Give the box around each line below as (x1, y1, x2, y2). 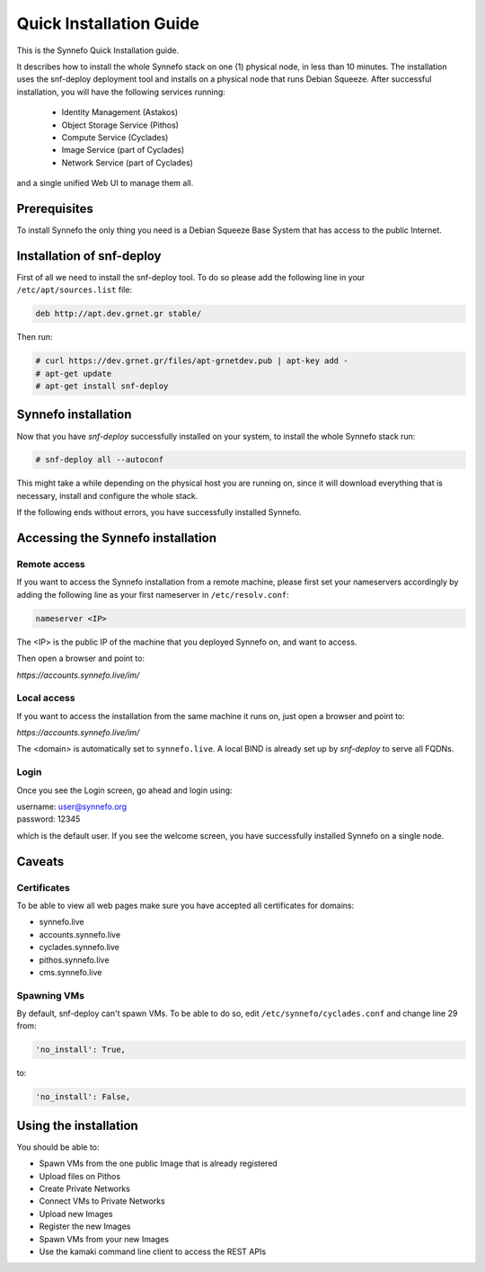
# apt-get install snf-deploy (35, 381, 169, 391)
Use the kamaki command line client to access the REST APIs (39, 1246, 267, 1257)
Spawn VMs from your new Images (39, 1233, 170, 1244)
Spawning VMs (16, 989, 85, 1001)
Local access (16, 692, 75, 705)
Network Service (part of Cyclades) (61, 157, 193, 168)
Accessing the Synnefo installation (16, 530, 217, 546)
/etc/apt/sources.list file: (16, 284, 133, 296)
